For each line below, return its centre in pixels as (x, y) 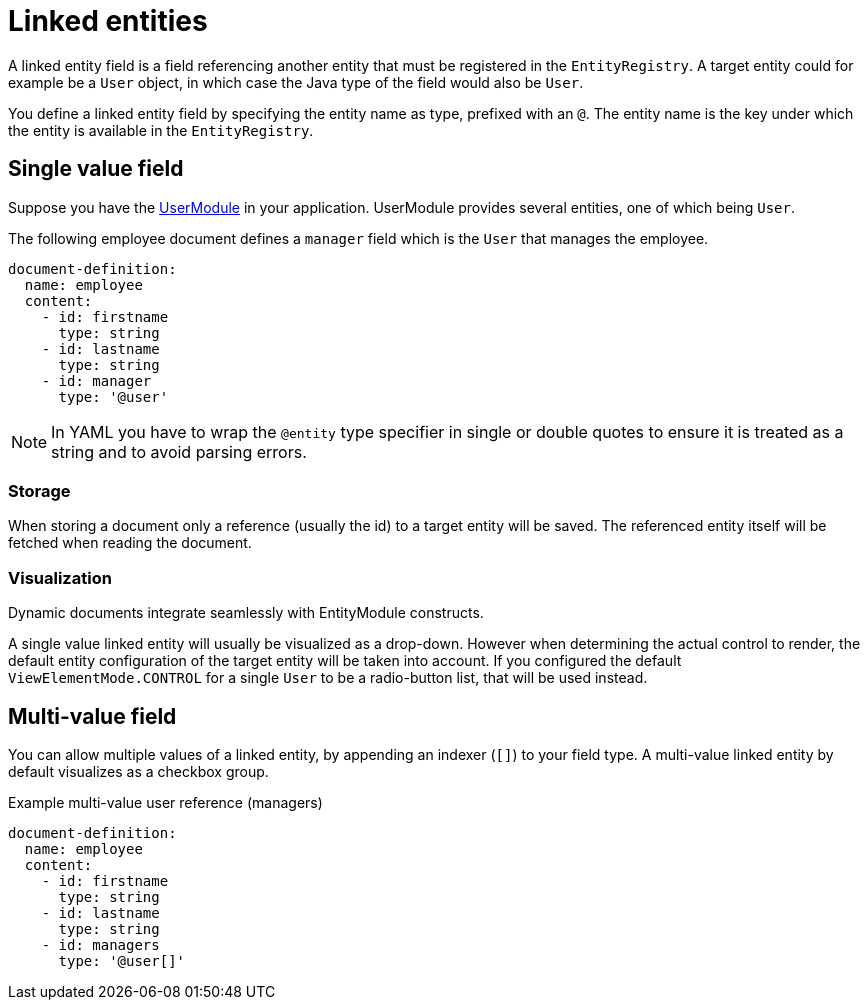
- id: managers (100, 944)
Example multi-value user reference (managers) (165, 802)
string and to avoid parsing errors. (179, 451)
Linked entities (108, 21)
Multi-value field (92, 716)
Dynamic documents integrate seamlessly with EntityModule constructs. (246, 613)
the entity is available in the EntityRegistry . (161, 130)
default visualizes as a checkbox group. (138, 771)
